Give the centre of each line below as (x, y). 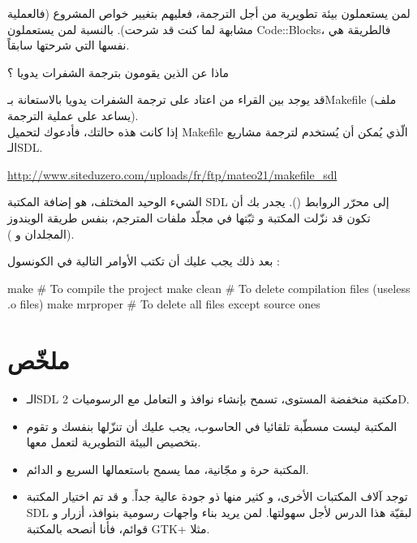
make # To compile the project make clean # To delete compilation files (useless (209, 288)
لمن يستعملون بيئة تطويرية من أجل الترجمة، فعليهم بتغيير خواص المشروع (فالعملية (209, 13)
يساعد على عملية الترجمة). (73, 115)
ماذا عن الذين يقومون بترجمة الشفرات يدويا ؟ (118, 72)
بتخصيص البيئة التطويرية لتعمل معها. (114, 442)
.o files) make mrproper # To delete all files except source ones (164, 304)
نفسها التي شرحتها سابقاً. (69, 45)
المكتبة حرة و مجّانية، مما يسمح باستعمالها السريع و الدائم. (168, 469)
